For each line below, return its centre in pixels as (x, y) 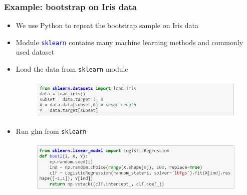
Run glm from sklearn (51, 131)
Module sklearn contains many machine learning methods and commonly (130, 42)
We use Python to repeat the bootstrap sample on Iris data (107, 25)
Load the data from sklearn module (72, 69)
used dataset (35, 52)
